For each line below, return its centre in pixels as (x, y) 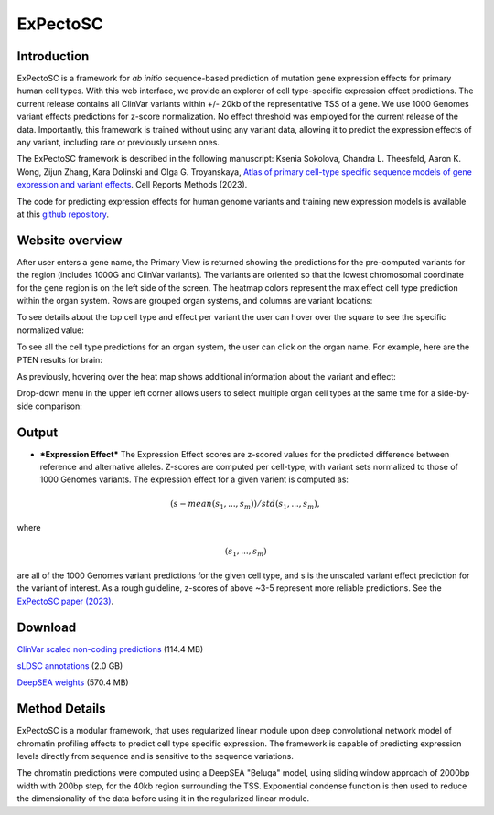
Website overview (70, 240)
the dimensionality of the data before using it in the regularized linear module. (163, 799)
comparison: (59, 406)
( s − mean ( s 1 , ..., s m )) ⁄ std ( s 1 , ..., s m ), (245, 505)
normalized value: (50, 330)
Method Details (61, 709)
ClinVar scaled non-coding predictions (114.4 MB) (110, 649)
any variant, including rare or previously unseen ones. (118, 143)
